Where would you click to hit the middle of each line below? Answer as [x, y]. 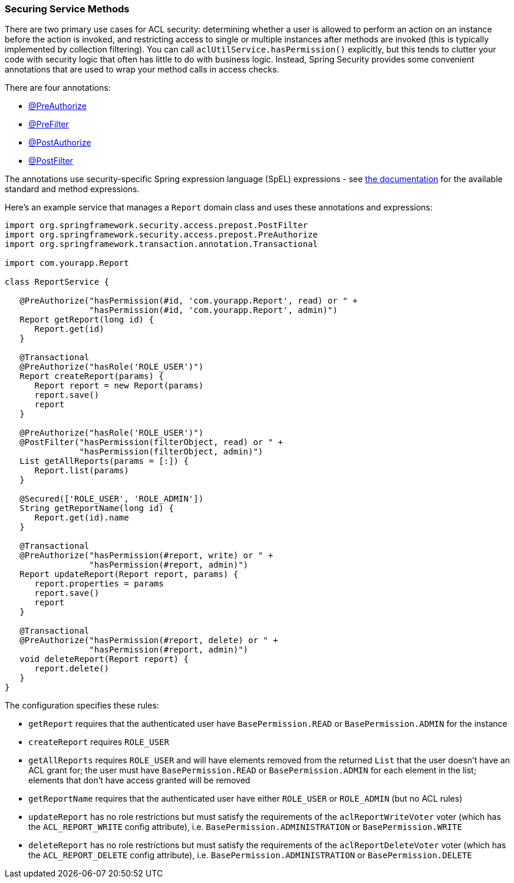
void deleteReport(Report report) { [104, 659]
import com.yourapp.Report [67, 263]
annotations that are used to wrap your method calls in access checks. [142, 70]
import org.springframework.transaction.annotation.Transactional [162, 244]
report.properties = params [99, 584]
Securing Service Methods [67, 9]
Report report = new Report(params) [119, 386]
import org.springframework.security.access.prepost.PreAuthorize [162, 235]
